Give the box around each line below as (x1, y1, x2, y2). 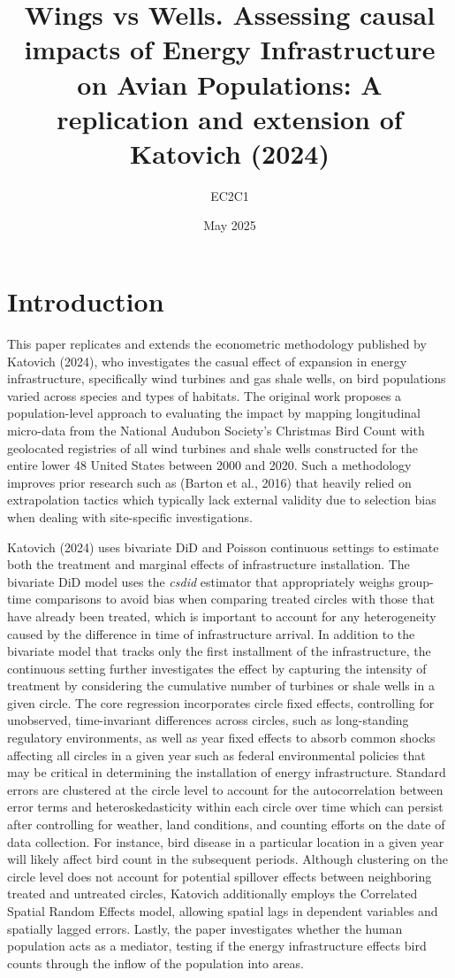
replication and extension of (57, 100, 403, 136)
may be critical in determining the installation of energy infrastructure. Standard (7, 763, 446, 782)
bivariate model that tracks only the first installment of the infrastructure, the (7, 642, 431, 660)
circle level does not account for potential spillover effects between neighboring (7, 866, 432, 885)
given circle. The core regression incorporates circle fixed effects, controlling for (7, 693, 435, 712)
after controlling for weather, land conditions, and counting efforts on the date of (7, 815, 445, 834)
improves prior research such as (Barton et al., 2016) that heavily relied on (7, 473, 412, 491)
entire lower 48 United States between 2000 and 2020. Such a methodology (7, 456, 412, 474)
